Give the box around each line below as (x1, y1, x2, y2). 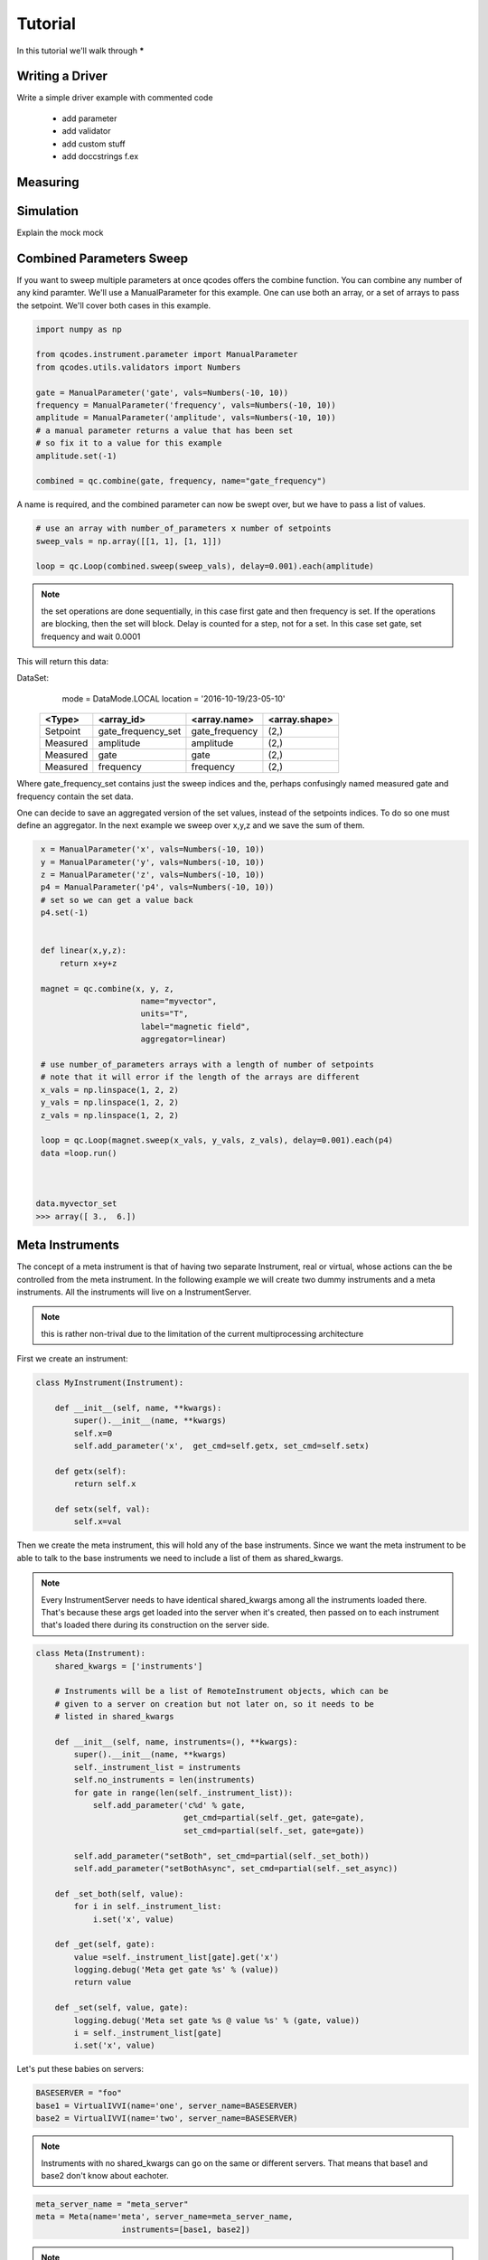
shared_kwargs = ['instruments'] (54, 1661, 203, 1671)
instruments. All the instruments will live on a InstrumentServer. (16, 1286, 252, 1297)
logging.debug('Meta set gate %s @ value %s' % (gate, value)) (73, 2015, 361, 2025)
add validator (61, 126, 111, 137)
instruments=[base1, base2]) (121, 2224, 250, 2235)
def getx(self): (54, 1465, 127, 1476)
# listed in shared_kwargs (54, 1711, 175, 1722)
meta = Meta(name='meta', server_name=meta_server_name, (35, 2211, 294, 2222)
